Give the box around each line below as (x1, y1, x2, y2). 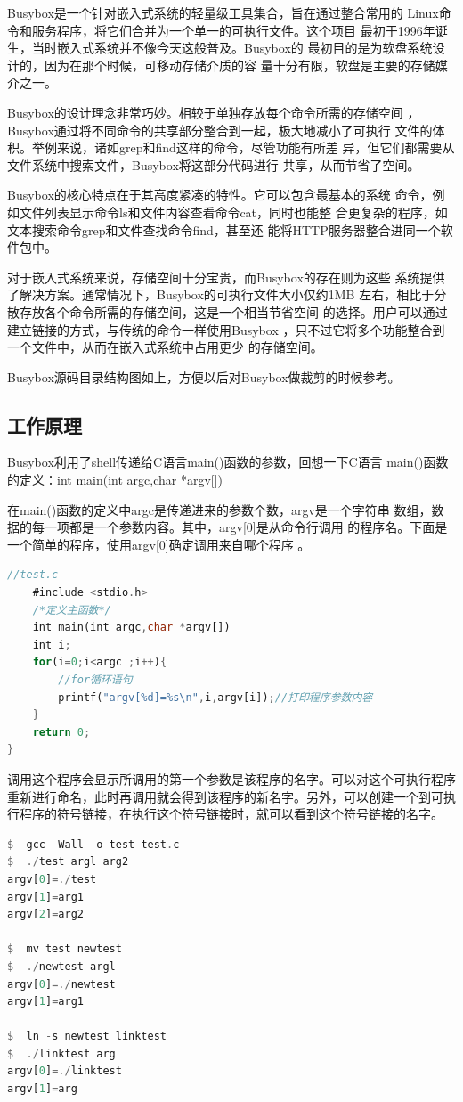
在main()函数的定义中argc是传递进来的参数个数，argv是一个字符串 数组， (7, 500, 432, 518)
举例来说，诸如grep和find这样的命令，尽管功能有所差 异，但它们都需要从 (31, 138, 455, 157)
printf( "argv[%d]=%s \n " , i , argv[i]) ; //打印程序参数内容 (58, 690, 373, 704)
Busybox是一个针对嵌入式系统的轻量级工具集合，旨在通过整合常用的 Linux (7, 4, 439, 21)
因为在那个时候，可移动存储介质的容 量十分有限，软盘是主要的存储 (44, 55, 435, 74)
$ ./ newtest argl (7, 959, 116, 973)
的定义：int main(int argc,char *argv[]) (7, 470, 223, 489)
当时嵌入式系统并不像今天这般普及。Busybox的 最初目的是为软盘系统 (31, 38, 433, 57)
